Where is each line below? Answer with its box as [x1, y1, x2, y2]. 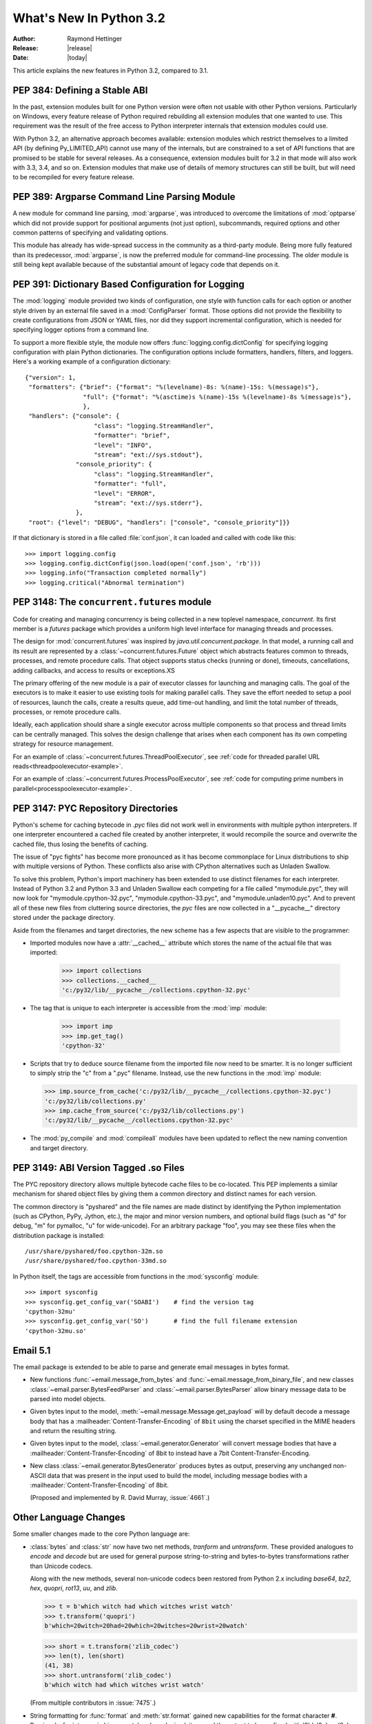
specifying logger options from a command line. [12, 325, 149, 334]
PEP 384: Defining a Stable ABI [12, 84, 148, 96]
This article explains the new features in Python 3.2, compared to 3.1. [12, 66, 209, 74]
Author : [12, 34, 36, 43]
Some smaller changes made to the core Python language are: [12, 1530, 190, 1538]
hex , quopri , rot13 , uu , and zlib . [30, 1584, 118, 1592]
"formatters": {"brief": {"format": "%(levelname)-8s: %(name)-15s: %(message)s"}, [28, 383, 320, 391]
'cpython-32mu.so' [25, 1327, 87, 1334]
